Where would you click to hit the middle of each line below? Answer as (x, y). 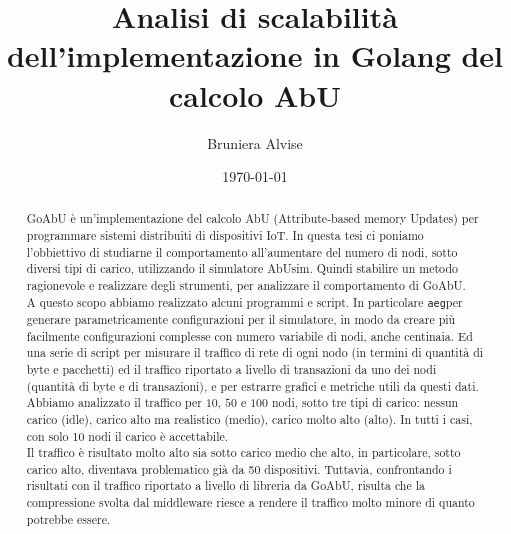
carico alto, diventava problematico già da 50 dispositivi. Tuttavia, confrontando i (239, 468)
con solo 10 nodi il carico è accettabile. (127, 435)
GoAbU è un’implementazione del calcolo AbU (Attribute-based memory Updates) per (252, 218)
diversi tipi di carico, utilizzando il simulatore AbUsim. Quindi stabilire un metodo (242, 268)
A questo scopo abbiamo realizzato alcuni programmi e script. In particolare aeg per (244, 301)
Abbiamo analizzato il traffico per (114, 402)
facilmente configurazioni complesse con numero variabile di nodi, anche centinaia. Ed (249, 335)
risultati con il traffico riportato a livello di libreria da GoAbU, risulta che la (225, 485)
